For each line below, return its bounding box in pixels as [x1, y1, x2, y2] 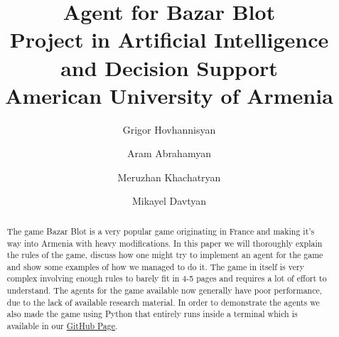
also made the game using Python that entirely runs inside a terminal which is [6, 308, 298, 320]
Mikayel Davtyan [131, 193, 207, 208]
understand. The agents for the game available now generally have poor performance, [6, 284, 323, 296]
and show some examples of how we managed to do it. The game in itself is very [6, 260, 304, 272]
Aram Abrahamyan [127, 146, 211, 161]
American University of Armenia [5, 80, 333, 109]
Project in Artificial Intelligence [9, 25, 329, 54]
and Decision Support [60, 53, 278, 82]
